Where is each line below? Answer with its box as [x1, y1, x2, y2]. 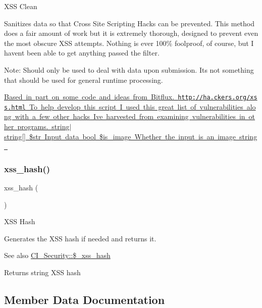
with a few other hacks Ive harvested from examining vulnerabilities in [15, 111, 245, 122]
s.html [4, 104, 26, 111]
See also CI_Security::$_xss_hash [4, 250, 111, 261]
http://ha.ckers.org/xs [178, 94, 257, 101]
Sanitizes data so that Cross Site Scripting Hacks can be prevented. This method [4, 18, 255, 28]
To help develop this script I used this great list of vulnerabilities [29, 101, 243, 112]
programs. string [17, 121, 70, 132]
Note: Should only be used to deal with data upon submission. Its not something [4, 64, 254, 75]
